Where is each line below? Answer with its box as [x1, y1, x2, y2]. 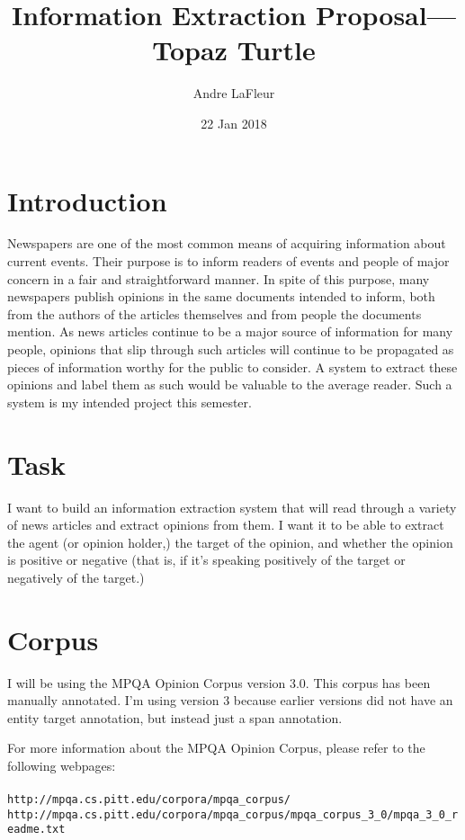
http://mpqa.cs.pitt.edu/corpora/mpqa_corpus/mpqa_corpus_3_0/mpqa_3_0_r [7, 808, 459, 821]
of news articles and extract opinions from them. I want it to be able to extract [7, 515, 444, 534]
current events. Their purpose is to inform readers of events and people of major [7, 252, 450, 271]
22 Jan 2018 [201, 113, 267, 132]
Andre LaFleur [192, 84, 275, 103]
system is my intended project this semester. [7, 392, 252, 411]
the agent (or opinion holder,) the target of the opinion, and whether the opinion [7, 532, 453, 551]
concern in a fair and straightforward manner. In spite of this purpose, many [7, 269, 430, 288]
